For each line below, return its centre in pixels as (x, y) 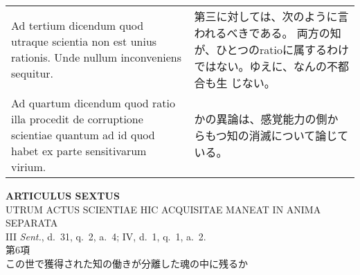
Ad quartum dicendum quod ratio (93, 103)
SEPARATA (32, 223)
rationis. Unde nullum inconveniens (97, 57)
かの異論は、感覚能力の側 (261, 118)
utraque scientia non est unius (84, 41)
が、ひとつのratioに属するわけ (271, 50)
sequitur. (33, 73)
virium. (29, 167)
